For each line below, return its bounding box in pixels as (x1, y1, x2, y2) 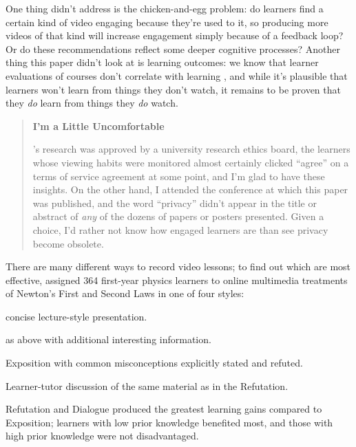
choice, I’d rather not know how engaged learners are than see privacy (32, 222, 328, 237)
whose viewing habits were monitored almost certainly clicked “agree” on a (32, 155, 349, 169)
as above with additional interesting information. (6, 332, 211, 347)
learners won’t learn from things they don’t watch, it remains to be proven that (6, 82, 341, 96)
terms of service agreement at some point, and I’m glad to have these (32, 168, 325, 183)
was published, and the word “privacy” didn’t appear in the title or (32, 195, 317, 210)
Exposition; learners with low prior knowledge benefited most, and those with (6, 415, 333, 429)
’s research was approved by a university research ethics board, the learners (32, 142, 350, 156)
